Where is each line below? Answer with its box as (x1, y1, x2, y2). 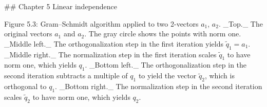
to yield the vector (138, 70, 197, 81)
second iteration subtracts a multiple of (4, 70, 128, 81)
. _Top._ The (218, 18, 263, 29)
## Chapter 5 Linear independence (4, 1, 117, 11)
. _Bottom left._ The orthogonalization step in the (85, 59, 247, 70)
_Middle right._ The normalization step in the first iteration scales (4, 49, 217, 59)
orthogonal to (4, 80, 47, 91)
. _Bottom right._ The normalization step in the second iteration (55, 80, 262, 91)
